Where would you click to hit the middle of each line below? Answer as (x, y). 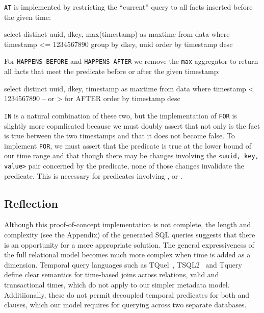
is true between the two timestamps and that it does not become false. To (120, 136)
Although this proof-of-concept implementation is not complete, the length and (128, 224)
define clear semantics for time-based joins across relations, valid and (112, 274)
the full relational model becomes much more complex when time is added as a (127, 255)
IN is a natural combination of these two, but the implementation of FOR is (121, 115)
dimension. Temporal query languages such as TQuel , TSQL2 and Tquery (123, 264)
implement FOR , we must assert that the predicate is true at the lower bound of (128, 145)
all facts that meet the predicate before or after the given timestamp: (112, 71)
